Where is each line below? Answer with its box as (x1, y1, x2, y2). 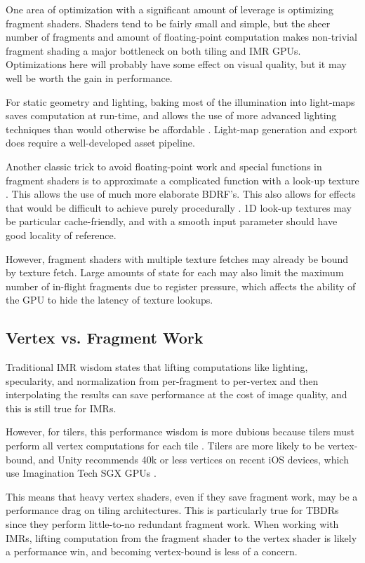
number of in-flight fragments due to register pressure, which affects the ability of (6, 278, 356, 293)
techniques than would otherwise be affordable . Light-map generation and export (6, 121, 357, 136)
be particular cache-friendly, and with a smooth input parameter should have (6, 214, 338, 229)
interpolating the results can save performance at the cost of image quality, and (6, 387, 347, 402)
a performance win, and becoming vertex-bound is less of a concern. (6, 544, 298, 559)
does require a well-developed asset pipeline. (6, 135, 195, 150)
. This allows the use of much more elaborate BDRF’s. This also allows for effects (6, 186, 356, 201)
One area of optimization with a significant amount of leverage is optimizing (6, 2, 333, 16)
